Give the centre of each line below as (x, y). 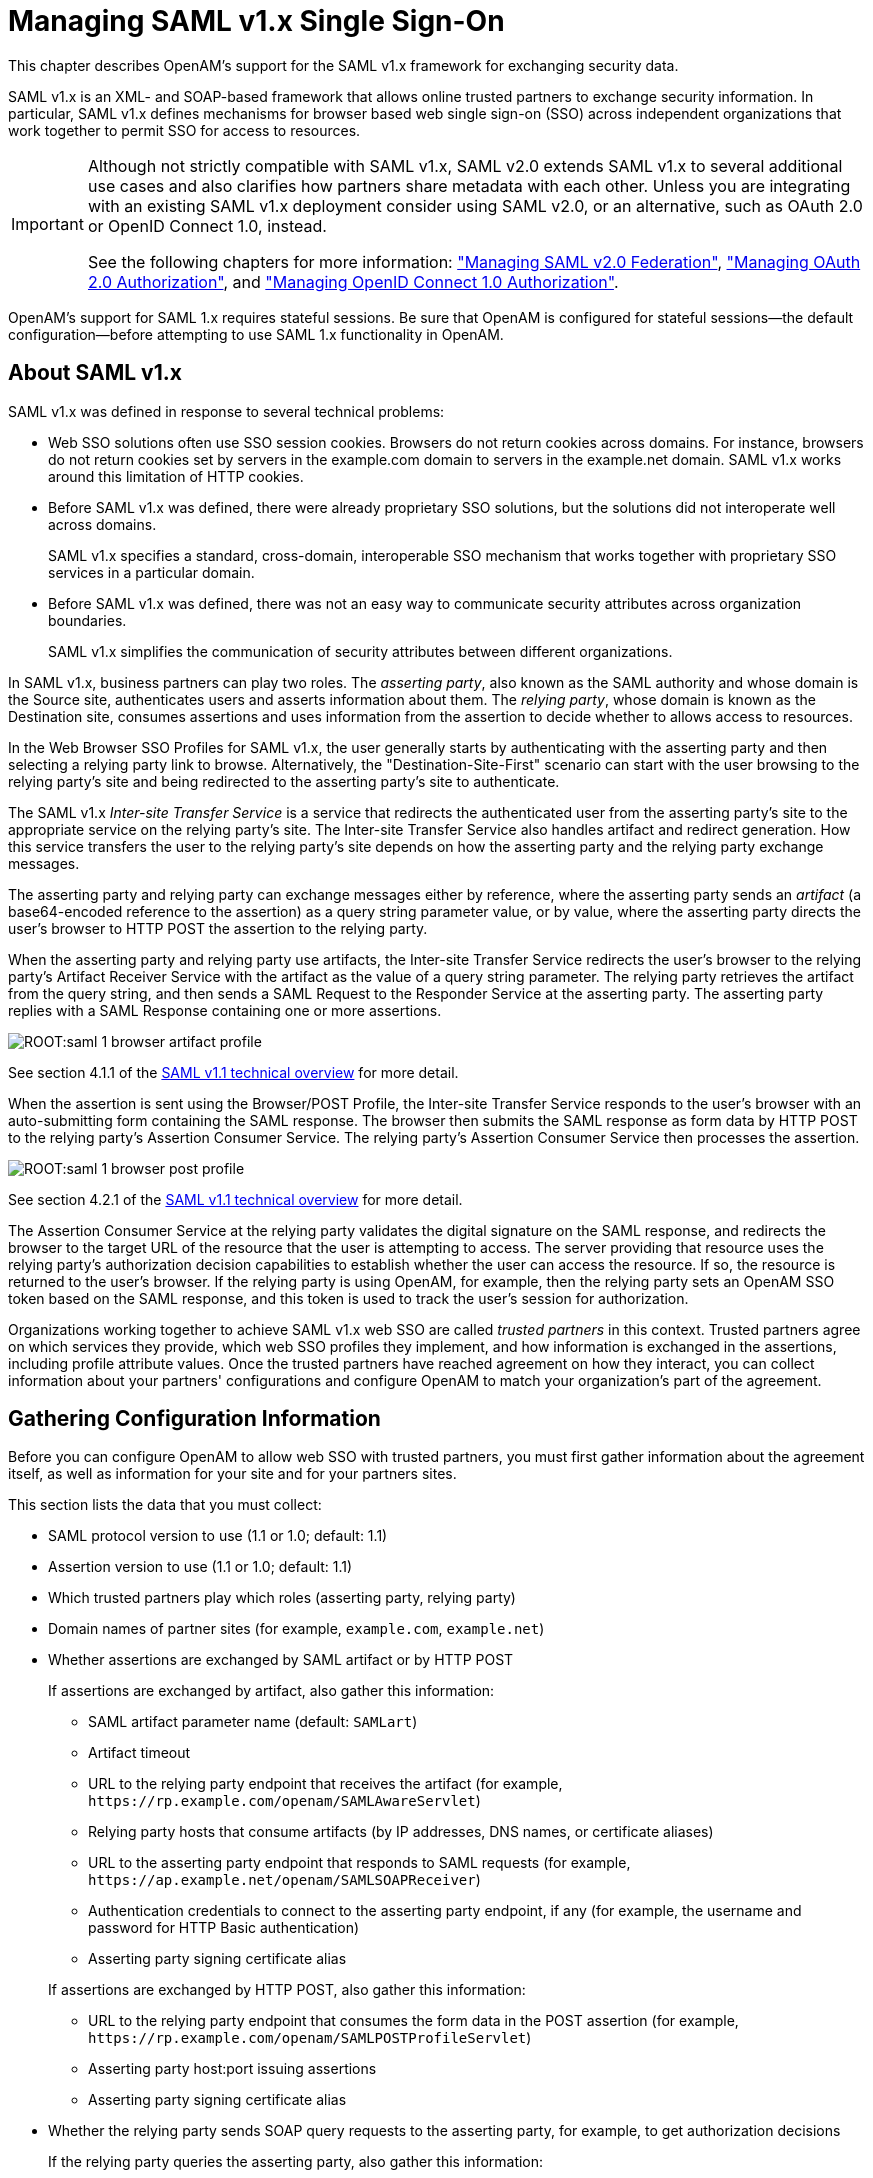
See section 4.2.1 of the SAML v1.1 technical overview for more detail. (235, 1199)
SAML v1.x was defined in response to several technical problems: (226, 411)
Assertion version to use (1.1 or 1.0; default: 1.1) (200, 1567)
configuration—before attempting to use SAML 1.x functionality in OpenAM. (256, 334)
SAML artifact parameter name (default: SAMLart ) (253, 1722)
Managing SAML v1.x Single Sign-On (256, 21)
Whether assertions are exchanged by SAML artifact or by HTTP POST (281, 1660)
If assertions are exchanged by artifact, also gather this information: (271, 1691)
